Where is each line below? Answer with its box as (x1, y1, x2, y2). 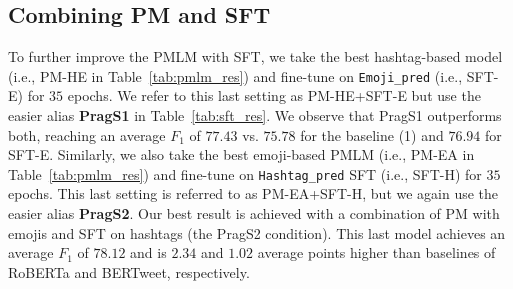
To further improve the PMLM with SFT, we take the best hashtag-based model (8, 46, 503, 67)
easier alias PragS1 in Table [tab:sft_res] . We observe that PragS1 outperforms (8, 105, 502, 126)
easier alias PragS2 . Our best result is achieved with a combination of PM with (8, 203, 500, 224)
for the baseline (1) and (300, 124, 444, 145)
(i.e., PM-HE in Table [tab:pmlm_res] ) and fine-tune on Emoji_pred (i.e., (8, 65, 463, 86)
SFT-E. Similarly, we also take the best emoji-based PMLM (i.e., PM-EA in (8, 144, 475, 165)
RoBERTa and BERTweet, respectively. (8, 261, 250, 282)
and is (130, 242, 167, 263)
